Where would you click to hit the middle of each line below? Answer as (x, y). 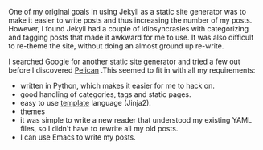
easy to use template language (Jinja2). (85, 103)
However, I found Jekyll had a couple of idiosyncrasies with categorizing (129, 29)
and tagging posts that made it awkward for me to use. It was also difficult (131, 37)
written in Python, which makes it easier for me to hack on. (117, 85)
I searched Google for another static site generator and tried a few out (124, 61)
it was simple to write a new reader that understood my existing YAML (136, 120)
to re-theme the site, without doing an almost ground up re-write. (116, 46)
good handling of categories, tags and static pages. (105, 94)
